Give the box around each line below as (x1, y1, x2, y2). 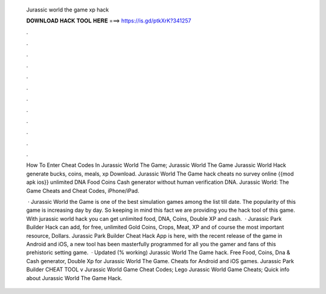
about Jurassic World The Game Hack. (26, 274, 123, 281)
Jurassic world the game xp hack (26, 6, 109, 13)
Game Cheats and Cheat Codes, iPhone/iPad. (26, 187, 139, 194)
